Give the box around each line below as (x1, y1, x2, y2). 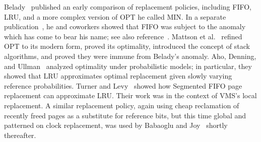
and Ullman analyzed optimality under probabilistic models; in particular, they (4, 60, 252, 71)
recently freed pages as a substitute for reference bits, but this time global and (4, 110, 246, 120)
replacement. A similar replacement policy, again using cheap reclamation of (4, 100, 239, 110)
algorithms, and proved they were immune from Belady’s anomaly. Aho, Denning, (4, 50, 256, 61)
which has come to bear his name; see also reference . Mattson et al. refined (4, 31, 242, 41)
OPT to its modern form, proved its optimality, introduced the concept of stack (4, 41, 250, 51)
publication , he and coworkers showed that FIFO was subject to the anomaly (4, 21, 246, 32)
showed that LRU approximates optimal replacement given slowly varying (4, 70, 232, 81)
